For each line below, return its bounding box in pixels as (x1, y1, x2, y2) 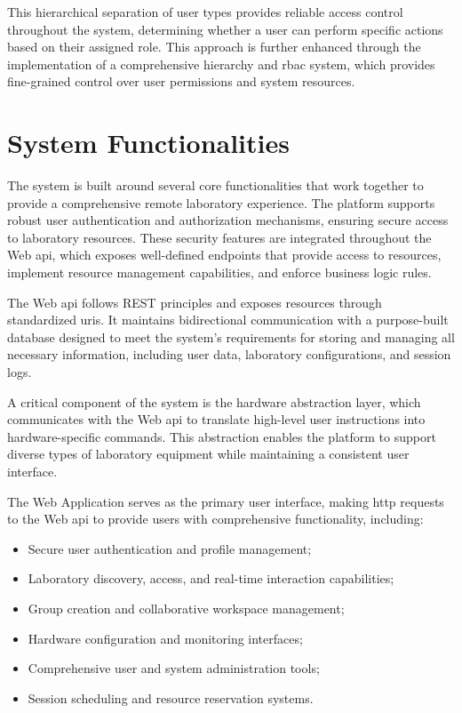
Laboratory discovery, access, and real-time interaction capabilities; (28, 569, 394, 588)
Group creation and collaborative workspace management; (28, 598, 345, 617)
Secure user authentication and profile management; (28, 539, 312, 557)
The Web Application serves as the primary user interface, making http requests (7, 492, 444, 510)
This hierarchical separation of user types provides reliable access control (7, 3, 403, 20)
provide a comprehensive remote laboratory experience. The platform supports (7, 193, 435, 212)
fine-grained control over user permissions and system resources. (7, 72, 355, 91)
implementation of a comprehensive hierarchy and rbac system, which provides (7, 54, 435, 73)
